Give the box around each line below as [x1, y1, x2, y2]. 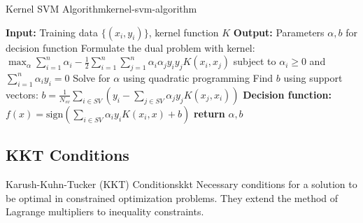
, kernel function [148, 24, 219, 39]
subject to [233, 54, 276, 69]
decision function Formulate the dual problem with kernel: [6, 40, 255, 55]
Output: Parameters [233, 24, 325, 39]
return [193, 106, 225, 120]
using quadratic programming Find [122, 70, 273, 85]
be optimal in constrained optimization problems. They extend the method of [6, 190, 339, 205]
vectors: [6, 87, 38, 101]
